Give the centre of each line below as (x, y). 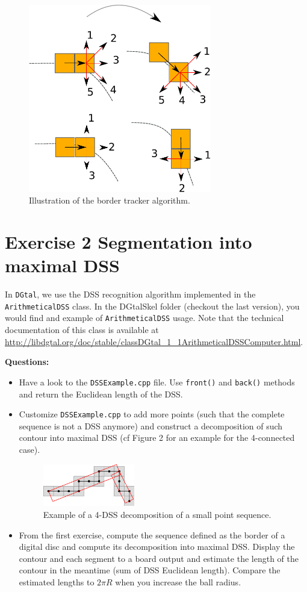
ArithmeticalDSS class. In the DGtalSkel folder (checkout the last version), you (152, 306)
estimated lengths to (57, 582)
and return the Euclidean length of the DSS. (101, 394)
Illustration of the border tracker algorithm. (110, 200)
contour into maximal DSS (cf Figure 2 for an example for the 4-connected (157, 438)
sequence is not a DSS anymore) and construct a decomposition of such (151, 425)
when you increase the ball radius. (178, 582)
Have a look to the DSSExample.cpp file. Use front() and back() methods (157, 382)
